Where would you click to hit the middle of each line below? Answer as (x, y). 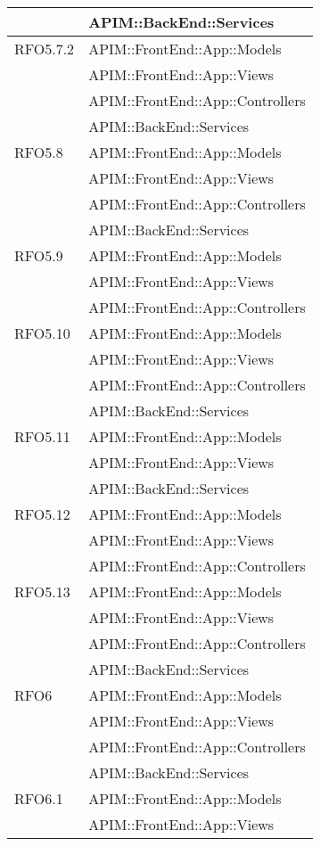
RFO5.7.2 (45, 49)
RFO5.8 (39, 152)
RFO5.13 (42, 591)
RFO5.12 (42, 514)
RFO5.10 (42, 333)
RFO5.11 (42, 436)
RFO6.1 (39, 798)
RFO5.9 (39, 255)
